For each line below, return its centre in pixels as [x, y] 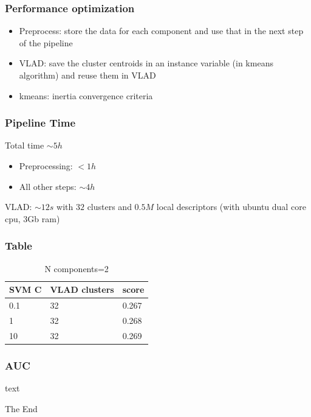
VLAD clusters [82, 289]
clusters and [109, 207]
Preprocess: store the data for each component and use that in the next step [161, 31]
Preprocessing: [46, 166]
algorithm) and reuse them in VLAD [87, 75]
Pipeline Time [40, 123]
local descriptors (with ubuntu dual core [231, 207]
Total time [25, 145]
